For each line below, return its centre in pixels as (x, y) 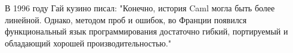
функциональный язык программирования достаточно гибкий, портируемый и (146, 31)
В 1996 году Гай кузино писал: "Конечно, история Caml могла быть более (140, 8)
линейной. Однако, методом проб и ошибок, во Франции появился (126, 19)
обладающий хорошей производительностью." (88, 43)
